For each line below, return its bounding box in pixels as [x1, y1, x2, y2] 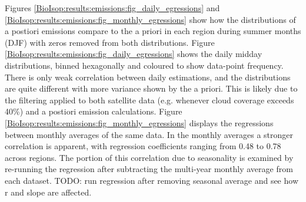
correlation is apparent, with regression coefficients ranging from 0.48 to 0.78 [5, 140, 281, 152]
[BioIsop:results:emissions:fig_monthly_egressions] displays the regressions [5, 116, 274, 129]
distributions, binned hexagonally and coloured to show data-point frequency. [5, 59, 284, 71]
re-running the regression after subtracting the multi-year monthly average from [5, 163, 293, 175]
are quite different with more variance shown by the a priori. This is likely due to [5, 82, 298, 95]
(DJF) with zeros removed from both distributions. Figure [5, 36, 215, 48]
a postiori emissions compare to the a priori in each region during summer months [5, 25, 301, 37]
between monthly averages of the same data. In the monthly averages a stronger [5, 128, 294, 140]
